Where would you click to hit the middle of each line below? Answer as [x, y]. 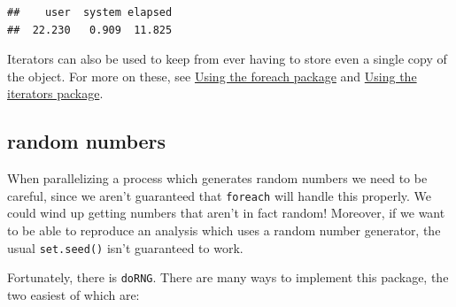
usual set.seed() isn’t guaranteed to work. [125, 247]
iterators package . [55, 93]
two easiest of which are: [73, 294]
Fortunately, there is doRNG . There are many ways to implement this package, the [228, 277]
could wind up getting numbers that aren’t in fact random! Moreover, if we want [226, 213]
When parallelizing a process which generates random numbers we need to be [217, 178]
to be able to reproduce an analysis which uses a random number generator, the [224, 230]
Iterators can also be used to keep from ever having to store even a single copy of [227, 59]
